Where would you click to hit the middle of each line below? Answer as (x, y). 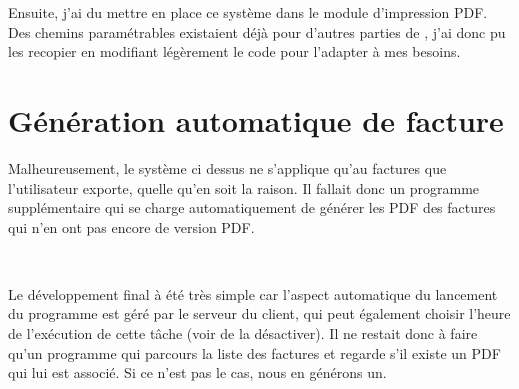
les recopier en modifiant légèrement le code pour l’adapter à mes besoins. (234, 51)
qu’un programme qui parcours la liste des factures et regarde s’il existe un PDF (254, 352)
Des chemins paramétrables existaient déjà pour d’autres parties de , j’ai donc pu (257, 31)
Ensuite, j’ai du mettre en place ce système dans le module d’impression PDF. (248, 12)
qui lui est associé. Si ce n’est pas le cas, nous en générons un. (197, 372)
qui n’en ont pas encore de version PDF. (131, 226)
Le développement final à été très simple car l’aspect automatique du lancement (253, 293)
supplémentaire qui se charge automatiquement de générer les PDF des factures (252, 207)
